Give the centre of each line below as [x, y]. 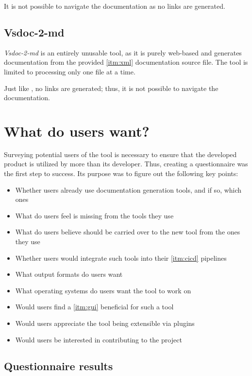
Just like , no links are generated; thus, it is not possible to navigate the [111, 88]
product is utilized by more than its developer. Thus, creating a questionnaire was [126, 164]
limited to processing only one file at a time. [70, 71]
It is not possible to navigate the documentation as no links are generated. [115, 6]
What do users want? [77, 131]
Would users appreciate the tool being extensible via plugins [105, 323]
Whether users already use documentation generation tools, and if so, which [128, 189]
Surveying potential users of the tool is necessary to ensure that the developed [120, 154]
